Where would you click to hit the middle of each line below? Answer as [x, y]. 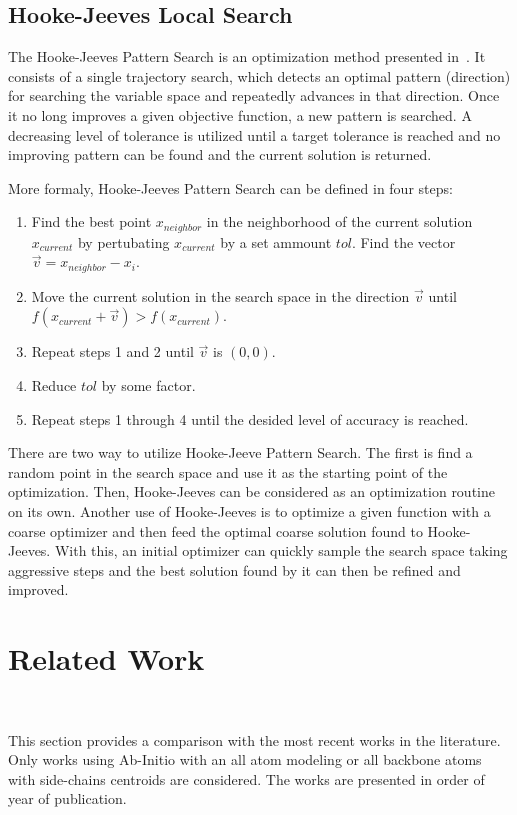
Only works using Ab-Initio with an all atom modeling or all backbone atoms [245, 759]
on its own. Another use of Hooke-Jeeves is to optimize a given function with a [249, 511]
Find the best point [91, 221]
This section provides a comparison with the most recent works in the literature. [254, 739]
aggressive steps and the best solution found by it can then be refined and [234, 569]
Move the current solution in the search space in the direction [220, 295]
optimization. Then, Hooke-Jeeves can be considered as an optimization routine [251, 491]
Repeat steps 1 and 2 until [112, 351]
